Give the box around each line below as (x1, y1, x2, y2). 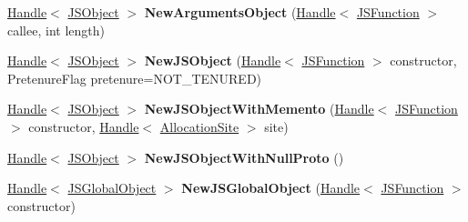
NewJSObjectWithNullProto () (144, 147, 344, 166)
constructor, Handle (28, 116, 139, 136)
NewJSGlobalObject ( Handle (181, 178, 361, 197)
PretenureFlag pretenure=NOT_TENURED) (7, 68, 262, 87)
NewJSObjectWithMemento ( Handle (144, 99, 374, 118)
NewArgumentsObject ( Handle (144, 3, 336, 21)
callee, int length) (7, 20, 105, 39)
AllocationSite (159, 116, 239, 136)
